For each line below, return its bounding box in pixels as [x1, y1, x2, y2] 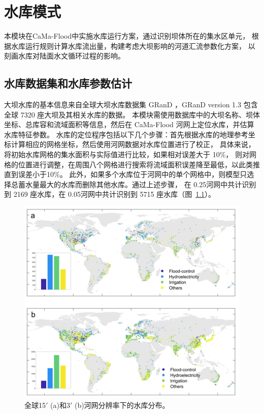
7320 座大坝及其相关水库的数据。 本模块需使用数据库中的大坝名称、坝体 [20, 109, 260, 120]
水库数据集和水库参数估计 [4, 75, 132, 91]
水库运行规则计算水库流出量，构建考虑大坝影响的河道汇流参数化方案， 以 [11, 40, 255, 51]
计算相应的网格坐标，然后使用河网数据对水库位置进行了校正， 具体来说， [11, 139, 255, 150]
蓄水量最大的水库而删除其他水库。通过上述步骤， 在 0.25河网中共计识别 [18, 179, 256, 189]
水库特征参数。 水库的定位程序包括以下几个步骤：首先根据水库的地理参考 [4, 129, 248, 139]
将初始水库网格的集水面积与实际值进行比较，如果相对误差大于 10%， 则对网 [4, 149, 256, 160]
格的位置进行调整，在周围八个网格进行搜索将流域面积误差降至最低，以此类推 [4, 159, 260, 169]
